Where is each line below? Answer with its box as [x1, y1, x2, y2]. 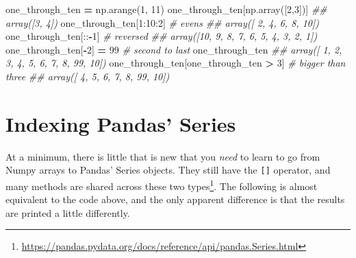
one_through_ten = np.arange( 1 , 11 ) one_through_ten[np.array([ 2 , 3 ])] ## [5, 2, 327, 16]
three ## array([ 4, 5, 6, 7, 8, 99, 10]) [5, 69, 170, 83]
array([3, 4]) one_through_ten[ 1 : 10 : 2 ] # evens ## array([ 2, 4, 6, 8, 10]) [5, 15, 319, 30]
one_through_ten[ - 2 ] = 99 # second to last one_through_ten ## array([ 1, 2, [5, 42, 342, 56]
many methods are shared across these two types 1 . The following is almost [5, 176, 318, 193]
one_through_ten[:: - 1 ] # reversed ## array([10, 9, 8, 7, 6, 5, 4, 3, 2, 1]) [5, 29, 318, 43]
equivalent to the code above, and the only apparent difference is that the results [5, 192, 345, 207]
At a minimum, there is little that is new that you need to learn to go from [5, 149, 320, 163]
